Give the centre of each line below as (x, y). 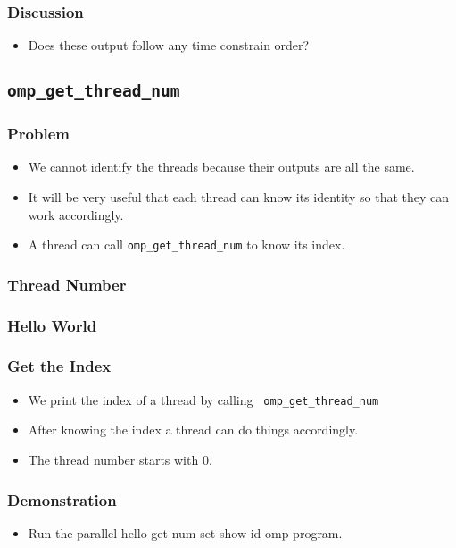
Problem (38, 134)
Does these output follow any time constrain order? (169, 45)
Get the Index (59, 366)
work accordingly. (76, 214)
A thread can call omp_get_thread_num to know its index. (187, 244)
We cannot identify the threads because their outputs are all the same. (221, 167)
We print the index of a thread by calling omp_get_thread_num (203, 399)
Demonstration (62, 499)
